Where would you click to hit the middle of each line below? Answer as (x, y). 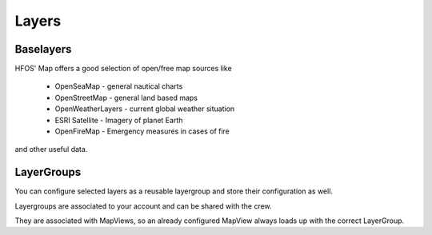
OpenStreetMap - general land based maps (126, 98)
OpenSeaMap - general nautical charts (119, 86)
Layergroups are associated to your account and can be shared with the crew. (143, 206)
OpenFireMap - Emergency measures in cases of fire (142, 131)
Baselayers (43, 49)
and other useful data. (51, 149)
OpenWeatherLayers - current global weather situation (145, 109)
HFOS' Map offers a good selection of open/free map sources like (123, 69)
